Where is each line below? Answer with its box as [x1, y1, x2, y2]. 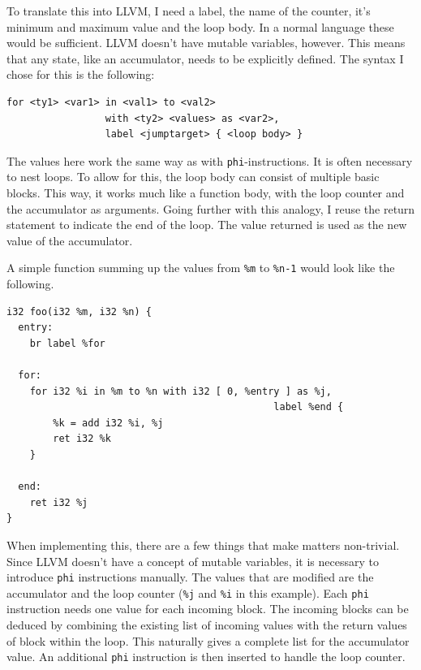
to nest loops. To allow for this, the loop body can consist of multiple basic [6, 168, 380, 185]
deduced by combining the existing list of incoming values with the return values [6, 616, 407, 633]
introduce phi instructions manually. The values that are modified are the [6, 568, 374, 586]
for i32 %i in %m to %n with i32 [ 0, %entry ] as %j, [29, 385, 332, 397]
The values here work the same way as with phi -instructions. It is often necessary [6, 152, 413, 169]
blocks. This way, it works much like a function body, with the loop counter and [6, 184, 405, 201]
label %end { [273, 401, 344, 413]
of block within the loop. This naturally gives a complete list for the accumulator [6, 632, 410, 649]
